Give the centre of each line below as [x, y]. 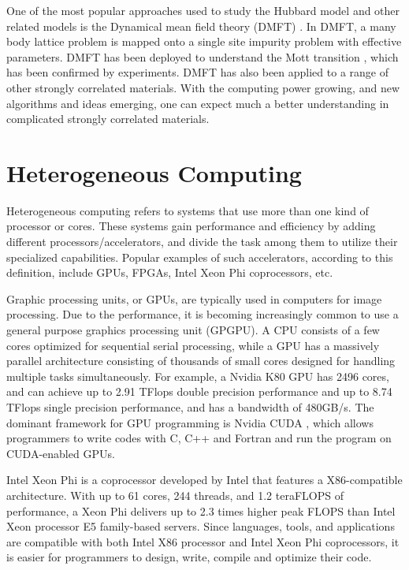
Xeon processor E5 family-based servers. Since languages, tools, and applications [201, 526]
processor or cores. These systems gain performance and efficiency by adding [191, 226]
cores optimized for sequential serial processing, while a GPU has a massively [193, 345]
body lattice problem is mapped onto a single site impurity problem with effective [204, 41]
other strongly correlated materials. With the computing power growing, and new [203, 87]
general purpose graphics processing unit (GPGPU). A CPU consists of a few [193, 330]
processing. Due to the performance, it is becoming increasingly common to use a [203, 314]
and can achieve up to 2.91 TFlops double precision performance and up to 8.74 [199, 391]
